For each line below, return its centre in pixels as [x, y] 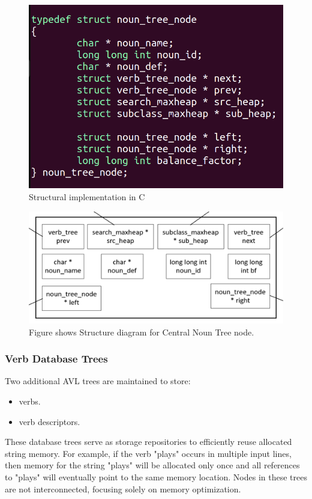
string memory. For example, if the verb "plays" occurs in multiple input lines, [148, 453]
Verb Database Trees [56, 359]
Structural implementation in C [87, 197]
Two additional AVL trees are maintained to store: [98, 381]
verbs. [30, 401]
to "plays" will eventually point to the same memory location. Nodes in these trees [156, 476]
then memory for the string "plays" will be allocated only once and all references [152, 465]
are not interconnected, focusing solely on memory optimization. [123, 488]
